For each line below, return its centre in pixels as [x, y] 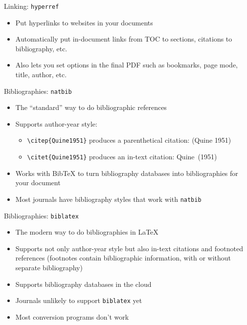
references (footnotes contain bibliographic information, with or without [123, 258]
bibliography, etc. [41, 48]
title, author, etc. [41, 75]
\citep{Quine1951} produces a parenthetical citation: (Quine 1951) [129, 140]
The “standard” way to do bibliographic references [91, 107]
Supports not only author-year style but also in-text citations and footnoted [129, 248]
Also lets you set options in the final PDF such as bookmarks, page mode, [126, 65]
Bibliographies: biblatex [41, 215]
